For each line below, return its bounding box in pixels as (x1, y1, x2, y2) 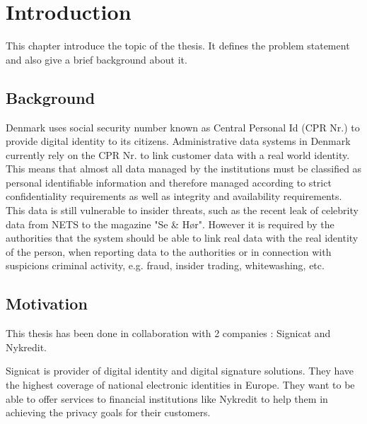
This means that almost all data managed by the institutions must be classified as (6, 161, 362, 176)
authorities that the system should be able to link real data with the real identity (6, 230, 359, 245)
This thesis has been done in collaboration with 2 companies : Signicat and (6, 326, 331, 341)
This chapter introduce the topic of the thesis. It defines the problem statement (6, 38, 350, 53)
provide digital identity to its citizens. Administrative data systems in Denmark (6, 134, 351, 148)
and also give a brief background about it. (6, 52, 187, 66)
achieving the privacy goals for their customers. (6, 405, 211, 420)
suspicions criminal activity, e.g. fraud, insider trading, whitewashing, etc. (6, 258, 325, 273)
